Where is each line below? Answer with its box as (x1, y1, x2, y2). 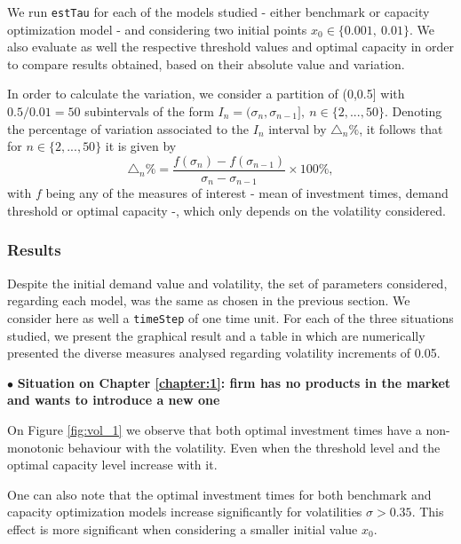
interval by (268, 119, 327, 138)
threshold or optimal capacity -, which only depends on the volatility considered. (7, 201, 446, 219)
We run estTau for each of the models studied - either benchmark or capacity (7, 3, 430, 20)
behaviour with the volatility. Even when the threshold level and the (68, 438, 441, 456)
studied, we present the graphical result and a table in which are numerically (7, 326, 425, 344)
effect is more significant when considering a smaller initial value (7, 519, 358, 538)
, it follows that (359, 119, 443, 138)
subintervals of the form (84, 102, 214, 121)
